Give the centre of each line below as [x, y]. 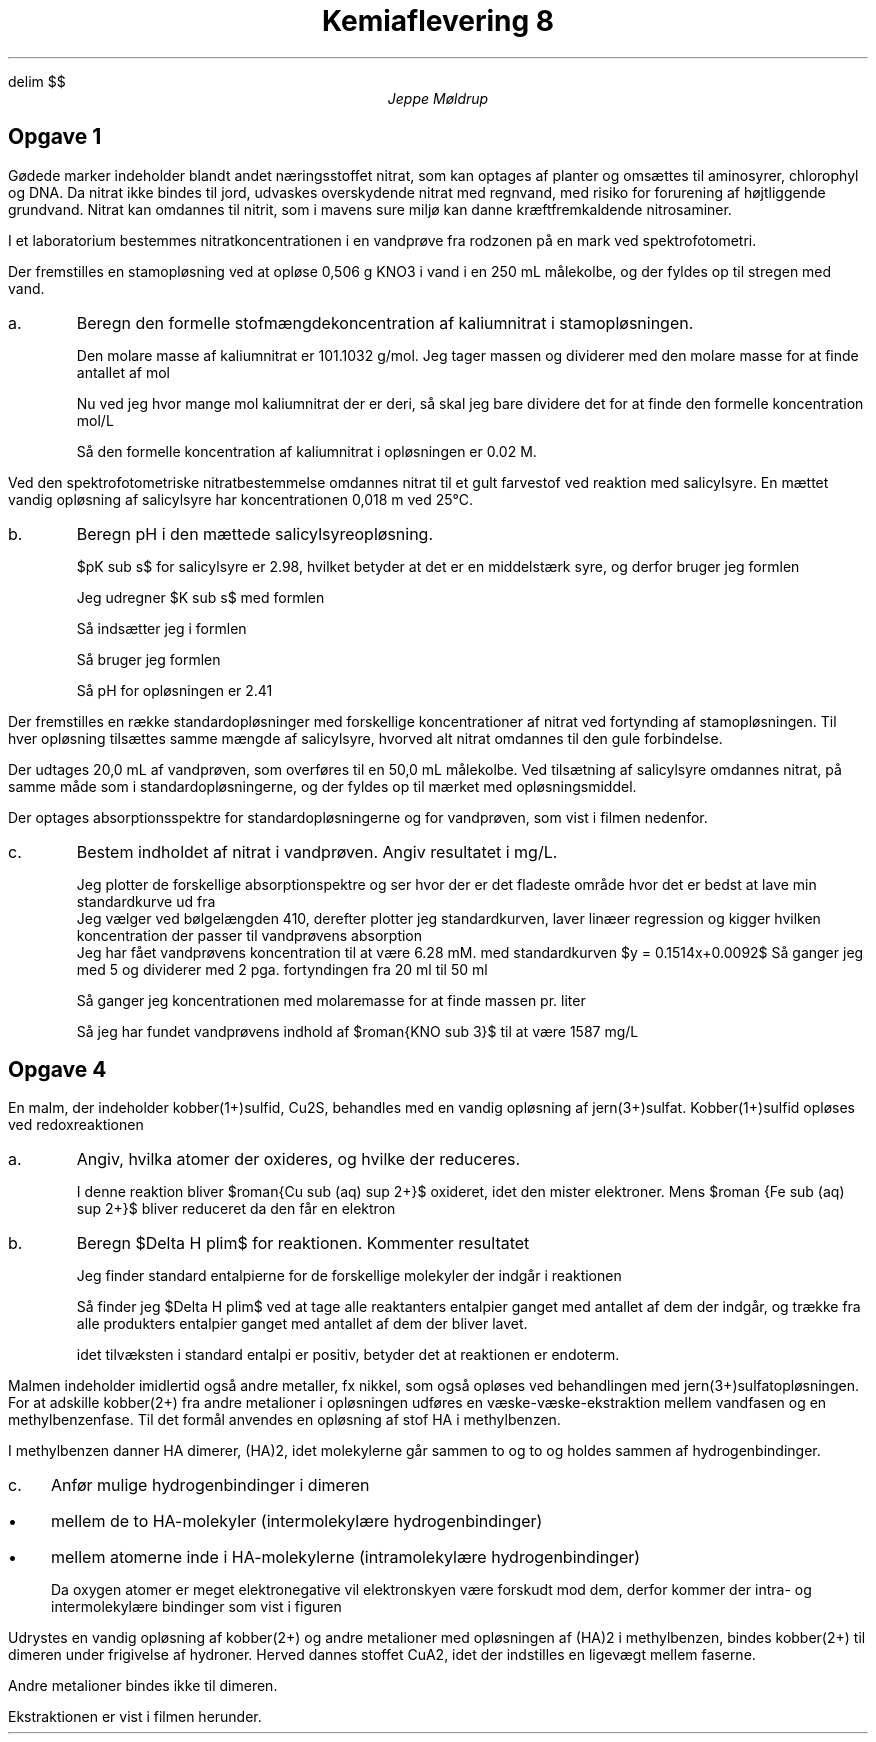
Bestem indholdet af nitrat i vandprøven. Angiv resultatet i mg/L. [317, 851]
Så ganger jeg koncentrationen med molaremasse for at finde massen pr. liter [331, 1000]
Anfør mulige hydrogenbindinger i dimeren [210, 1485]
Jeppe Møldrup [438, 98]
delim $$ [37, 81]
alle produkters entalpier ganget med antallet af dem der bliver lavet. [302, 1324]
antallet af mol [123, 372]
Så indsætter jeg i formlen [161, 628]
